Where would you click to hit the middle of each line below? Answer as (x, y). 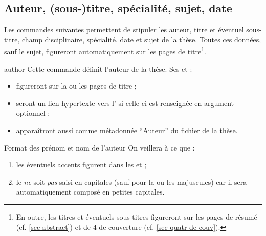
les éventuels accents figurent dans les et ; (81, 165)
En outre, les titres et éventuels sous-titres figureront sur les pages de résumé (137, 216)
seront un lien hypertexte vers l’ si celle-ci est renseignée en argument (125, 103)
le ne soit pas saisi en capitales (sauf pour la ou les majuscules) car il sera (131, 181)
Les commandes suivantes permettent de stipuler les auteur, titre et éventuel (124, 29)
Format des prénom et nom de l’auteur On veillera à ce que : (99, 147)
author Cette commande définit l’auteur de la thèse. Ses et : (98, 68)
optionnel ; (33, 113)
